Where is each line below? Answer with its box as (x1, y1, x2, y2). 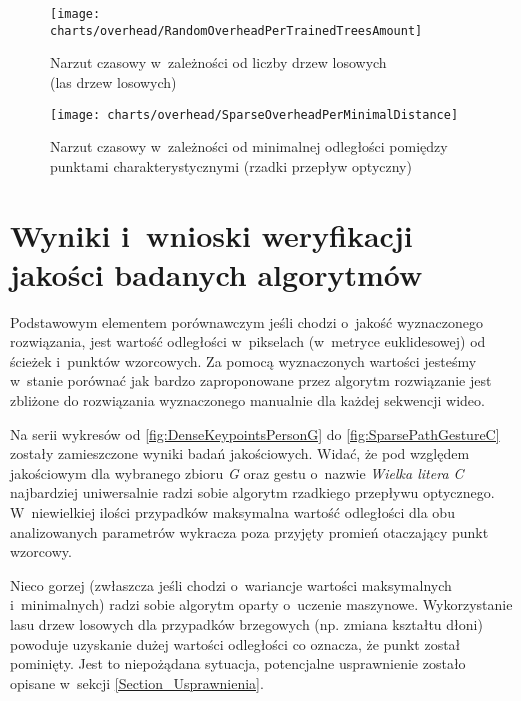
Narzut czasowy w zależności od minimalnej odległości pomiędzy (50, 136, 448, 157)
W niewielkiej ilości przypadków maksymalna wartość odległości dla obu (10, 502, 455, 522)
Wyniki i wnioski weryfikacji (10, 214, 413, 255)
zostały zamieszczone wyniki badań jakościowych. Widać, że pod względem (10, 443, 470, 464)
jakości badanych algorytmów (10, 253, 423, 294)
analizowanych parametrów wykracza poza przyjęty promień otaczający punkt (10, 521, 489, 542)
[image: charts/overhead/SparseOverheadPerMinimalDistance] (50, 107, 459, 122)
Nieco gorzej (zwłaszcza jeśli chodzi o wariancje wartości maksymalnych (10, 574, 452, 595)
